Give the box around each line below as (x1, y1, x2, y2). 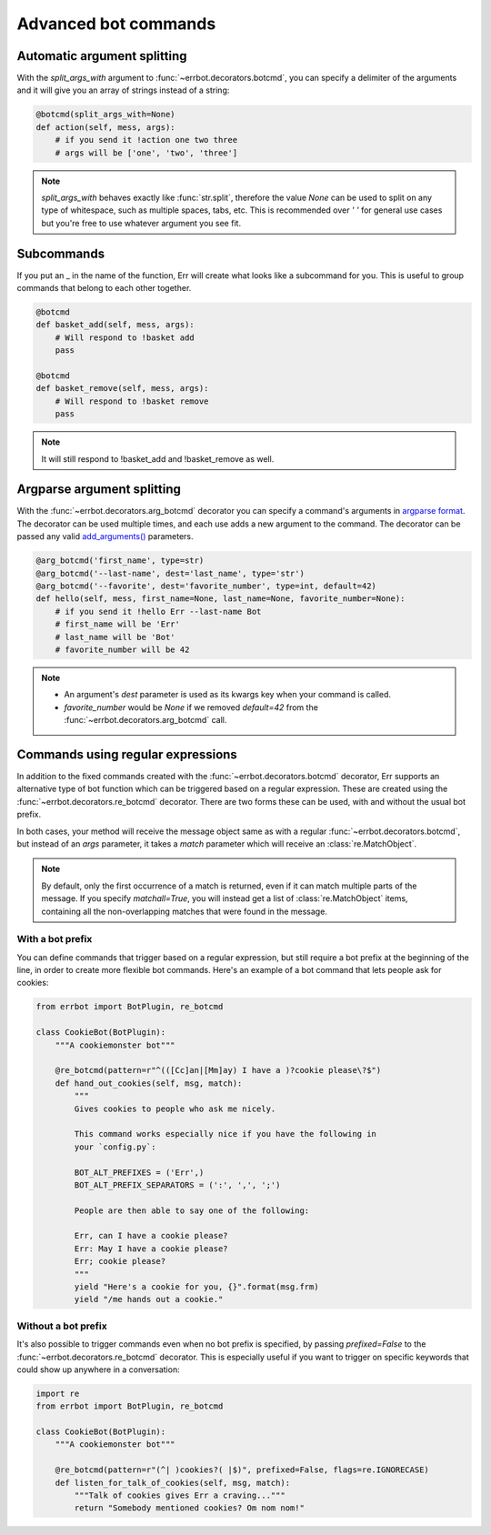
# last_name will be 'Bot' (55, 632, 176, 642)
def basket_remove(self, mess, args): (35, 383, 209, 394)
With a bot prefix (16, 933, 93, 946)
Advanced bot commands (16, 14, 216, 34)
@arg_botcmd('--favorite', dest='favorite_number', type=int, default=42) (35, 581, 377, 591)
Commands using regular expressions (16, 747, 238, 762)
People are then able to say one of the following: (74, 1205, 310, 1216)
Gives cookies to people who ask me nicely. (74, 1103, 276, 1114)
